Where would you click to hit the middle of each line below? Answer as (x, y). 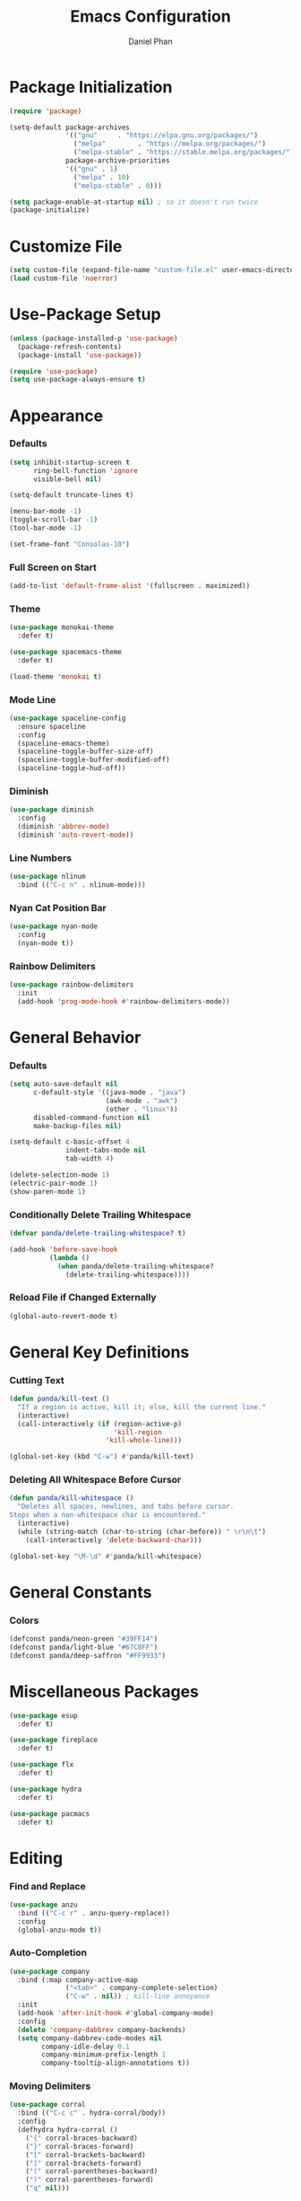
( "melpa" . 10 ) (101, 177)
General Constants (81, 1592)
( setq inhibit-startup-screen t (69, 462)
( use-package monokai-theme (62, 627)
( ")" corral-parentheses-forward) (90, 2180)
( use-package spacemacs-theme (66, 653)
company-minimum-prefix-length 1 (104, 2055)
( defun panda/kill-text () (60, 1399)
